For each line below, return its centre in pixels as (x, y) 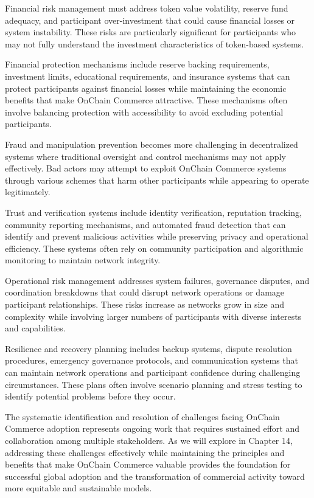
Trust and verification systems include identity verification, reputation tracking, (153, 212)
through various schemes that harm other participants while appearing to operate (157, 180)
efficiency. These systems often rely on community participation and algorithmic (154, 248)
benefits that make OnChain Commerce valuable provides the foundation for (148, 464)
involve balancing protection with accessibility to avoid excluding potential (144, 112)
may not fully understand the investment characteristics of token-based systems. (155, 43)
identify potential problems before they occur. (90, 396)
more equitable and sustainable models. (78, 488)
